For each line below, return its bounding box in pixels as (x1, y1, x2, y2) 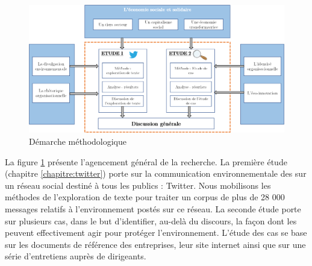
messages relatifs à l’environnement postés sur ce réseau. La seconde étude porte (5, 202, 301, 215)
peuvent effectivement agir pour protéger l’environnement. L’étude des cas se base (5, 226, 307, 239)
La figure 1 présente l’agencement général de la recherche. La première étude (5, 155, 287, 168)
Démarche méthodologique (29, 135, 127, 147)
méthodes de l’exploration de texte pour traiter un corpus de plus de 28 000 (5, 191, 285, 203)
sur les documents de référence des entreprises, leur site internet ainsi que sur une (5, 238, 306, 250)
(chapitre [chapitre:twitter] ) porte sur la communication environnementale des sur (5, 167, 307, 180)
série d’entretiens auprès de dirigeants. (5, 250, 146, 262)
